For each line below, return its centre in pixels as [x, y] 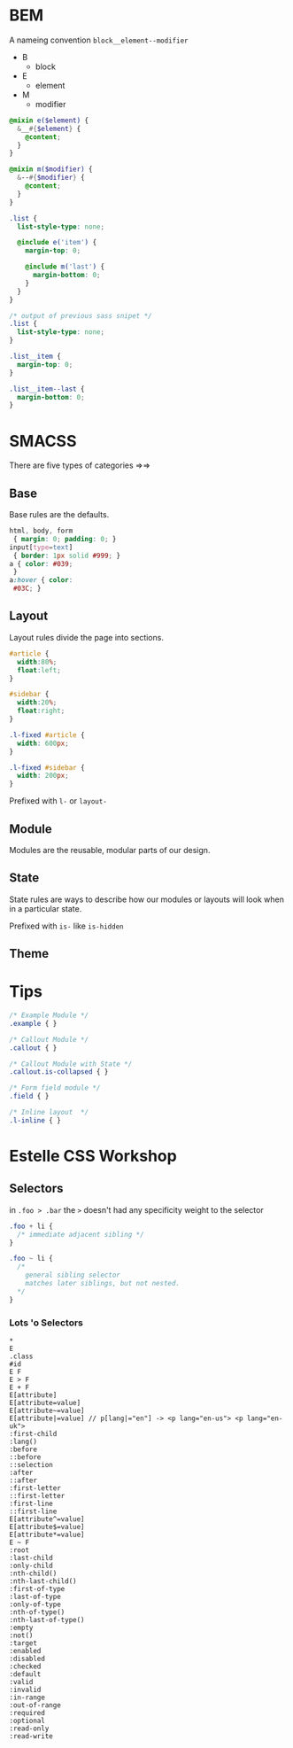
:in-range [27, 1698]
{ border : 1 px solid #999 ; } [67, 555]
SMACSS [43, 441]
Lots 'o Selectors [46, 1323]
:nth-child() [33, 1573]
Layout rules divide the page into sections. [86, 637]
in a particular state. [46, 908]
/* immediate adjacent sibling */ [81, 1234]
